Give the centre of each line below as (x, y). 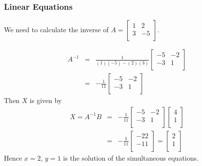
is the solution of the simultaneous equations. (131, 157)
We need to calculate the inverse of (56, 30)
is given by (46, 100)
